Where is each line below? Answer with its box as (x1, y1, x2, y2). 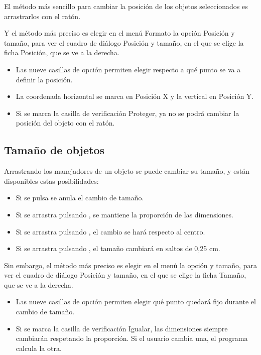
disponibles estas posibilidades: (4, 175, 99, 186)
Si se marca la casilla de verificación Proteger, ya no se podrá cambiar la (16, 107, 239, 118)
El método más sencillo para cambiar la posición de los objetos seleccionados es (4, 1, 248, 11)
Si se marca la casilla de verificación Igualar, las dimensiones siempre (16, 323, 228, 333)
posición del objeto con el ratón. (16, 117, 115, 128)
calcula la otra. (16, 342, 62, 353)
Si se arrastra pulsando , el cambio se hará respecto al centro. (16, 226, 205, 236)
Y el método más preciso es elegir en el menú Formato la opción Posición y (4, 28, 235, 38)
